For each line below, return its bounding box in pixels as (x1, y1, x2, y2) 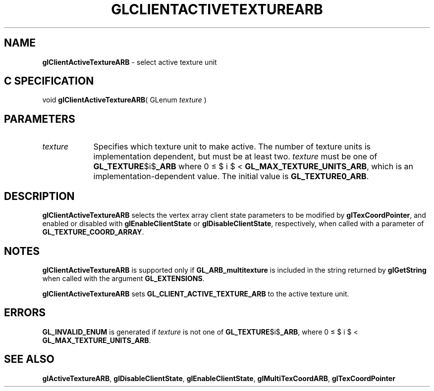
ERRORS (4, 306, 46, 319)
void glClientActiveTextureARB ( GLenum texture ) (42, 96, 207, 104)
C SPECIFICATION (4, 75, 94, 88)
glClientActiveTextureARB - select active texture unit (42, 57, 217, 66)
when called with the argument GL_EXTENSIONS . (42, 274, 205, 283)
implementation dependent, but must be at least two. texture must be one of (93, 151, 378, 162)
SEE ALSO (4, 353, 54, 366)
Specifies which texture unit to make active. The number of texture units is (93, 142, 371, 152)
